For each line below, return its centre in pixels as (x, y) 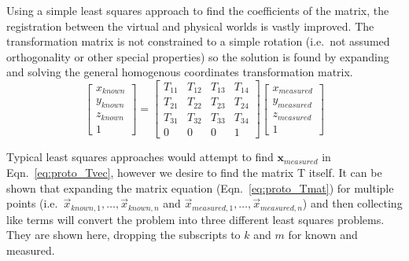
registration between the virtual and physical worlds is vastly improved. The (190, 26)
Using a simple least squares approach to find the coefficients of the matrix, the (198, 10)
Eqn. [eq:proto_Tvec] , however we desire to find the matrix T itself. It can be (194, 173)
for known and (323, 235)
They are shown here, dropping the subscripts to (123, 235)
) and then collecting (352, 203)
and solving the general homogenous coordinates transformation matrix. (180, 72)
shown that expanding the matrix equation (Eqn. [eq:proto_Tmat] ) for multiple (200, 187)
